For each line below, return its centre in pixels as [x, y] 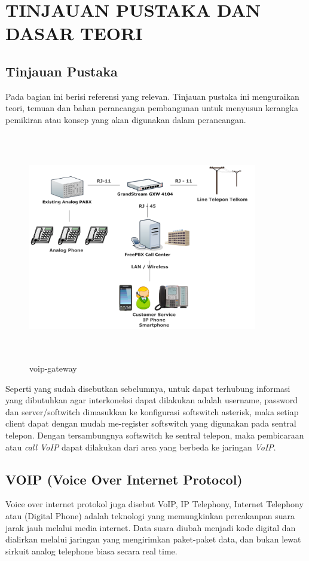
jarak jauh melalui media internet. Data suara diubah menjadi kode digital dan [151, 527]
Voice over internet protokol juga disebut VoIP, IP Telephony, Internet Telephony [154, 504]
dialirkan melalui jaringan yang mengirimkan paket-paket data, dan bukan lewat [153, 539]
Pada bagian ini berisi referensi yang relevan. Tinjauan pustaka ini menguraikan [152, 96]
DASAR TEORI [74, 33]
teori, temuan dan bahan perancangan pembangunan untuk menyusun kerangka [152, 108]
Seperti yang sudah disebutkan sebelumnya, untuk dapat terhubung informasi [148, 388]
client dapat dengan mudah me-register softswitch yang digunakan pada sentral [151, 423]
